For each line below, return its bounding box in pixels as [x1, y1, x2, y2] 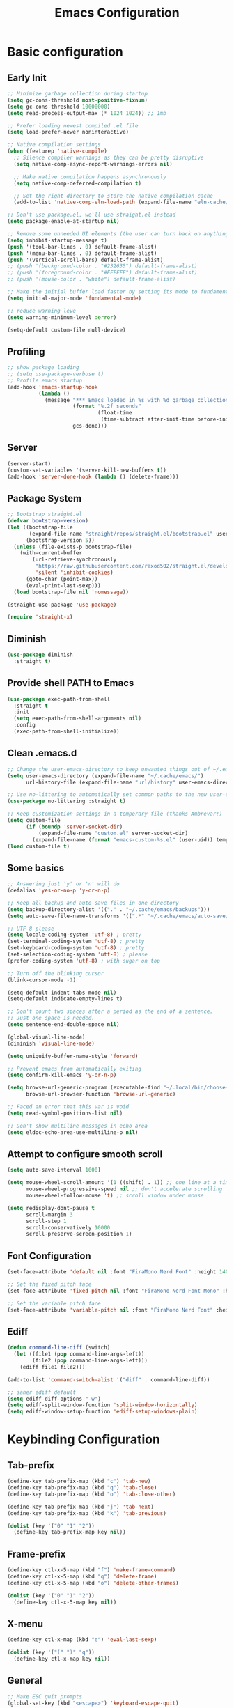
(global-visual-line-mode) [7, 1033, 86, 1041]
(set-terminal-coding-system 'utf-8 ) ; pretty [7, 938, 145, 945]
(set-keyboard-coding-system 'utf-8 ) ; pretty [7, 945, 145, 952]
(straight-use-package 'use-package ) [7, 601, 117, 608]
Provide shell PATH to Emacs [7, 677, 134, 689]
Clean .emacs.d [7, 747, 77, 759]
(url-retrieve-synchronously [32, 556, 117, 564]
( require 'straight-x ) [7, 614, 73, 621]
